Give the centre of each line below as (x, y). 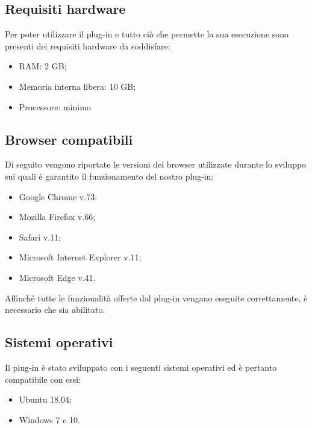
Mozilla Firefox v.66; (57, 217)
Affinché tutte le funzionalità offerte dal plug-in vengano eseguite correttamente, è (156, 297)
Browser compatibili (69, 139)
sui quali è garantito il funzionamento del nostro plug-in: (109, 176)
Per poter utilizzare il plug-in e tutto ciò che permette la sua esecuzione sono (147, 34)
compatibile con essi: (43, 379)
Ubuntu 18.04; (45, 399)
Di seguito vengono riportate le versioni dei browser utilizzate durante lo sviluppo (156, 164)
